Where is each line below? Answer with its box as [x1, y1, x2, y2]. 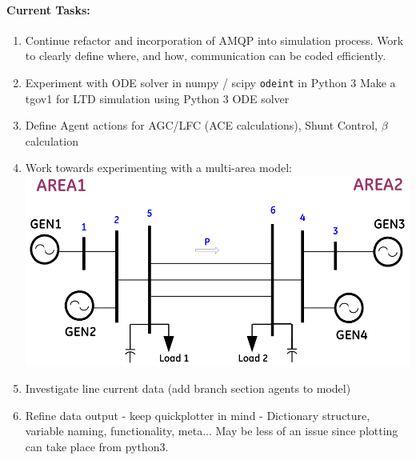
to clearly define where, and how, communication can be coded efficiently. [25, 47, 386, 64]
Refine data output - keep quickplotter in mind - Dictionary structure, [25, 406, 370, 423]
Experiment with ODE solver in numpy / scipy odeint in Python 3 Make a [25, 74, 396, 90]
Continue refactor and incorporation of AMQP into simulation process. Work [25, 31, 404, 48]
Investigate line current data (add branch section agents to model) [25, 380, 351, 397]
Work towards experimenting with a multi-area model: [25, 159, 292, 176]
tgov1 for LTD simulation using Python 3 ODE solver [25, 90, 290, 106]
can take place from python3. [25, 438, 169, 454]
